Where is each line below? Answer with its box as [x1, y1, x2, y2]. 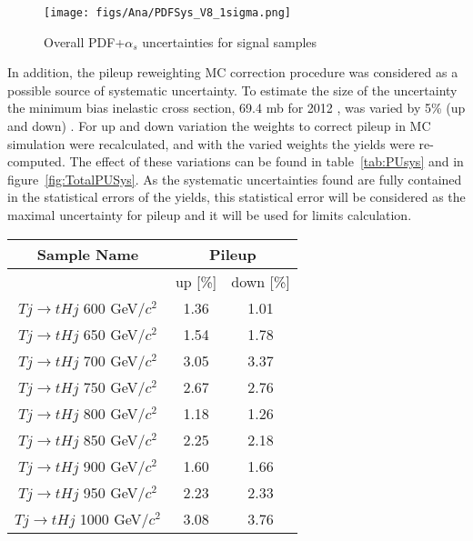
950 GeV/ [83, 481, 146, 503]
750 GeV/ [83, 376, 146, 397]
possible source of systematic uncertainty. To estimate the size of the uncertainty [7, 80, 458, 99]
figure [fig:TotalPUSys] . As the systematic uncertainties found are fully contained [7, 169, 462, 188]
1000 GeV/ [79, 507, 149, 529]
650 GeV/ [83, 323, 146, 345]
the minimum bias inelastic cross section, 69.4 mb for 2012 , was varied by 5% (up [7, 98, 466, 117]
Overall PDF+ [44, 32, 126, 51]
